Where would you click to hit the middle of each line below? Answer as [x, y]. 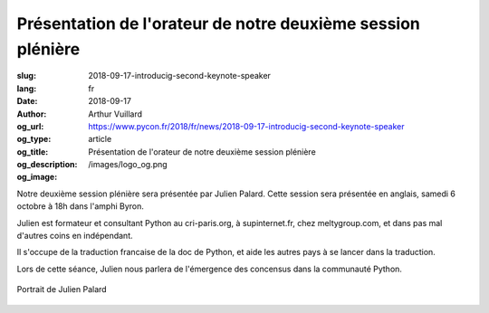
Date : [27, 101]
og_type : [34, 139]
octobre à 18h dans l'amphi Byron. [80, 206]
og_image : [37, 177]
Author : [32, 114]
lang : [27, 88]
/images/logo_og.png [128, 165]
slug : [26, 76]
